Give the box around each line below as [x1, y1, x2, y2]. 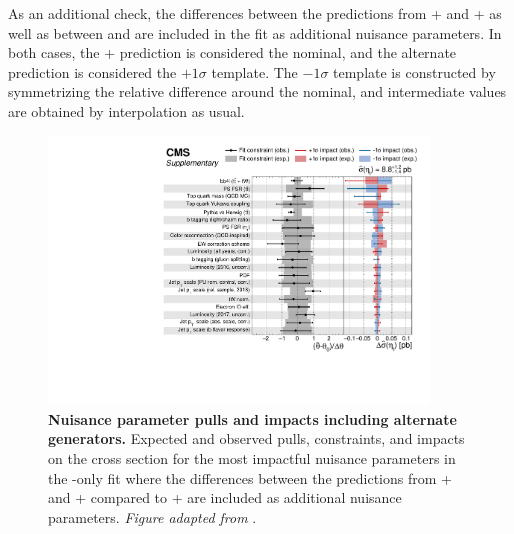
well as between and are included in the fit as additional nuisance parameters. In [8, 22, 502, 43]
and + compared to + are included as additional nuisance [48, 487, 402, 508]
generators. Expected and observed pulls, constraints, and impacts [48, 428, 465, 449]
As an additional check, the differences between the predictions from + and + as [8, 3, 502, 23]
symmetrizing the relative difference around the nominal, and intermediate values [8, 81, 507, 102]
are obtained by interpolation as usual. [8, 100, 245, 121]
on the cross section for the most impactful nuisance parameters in [48, 448, 456, 469]
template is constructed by [333, 61, 496, 82]
